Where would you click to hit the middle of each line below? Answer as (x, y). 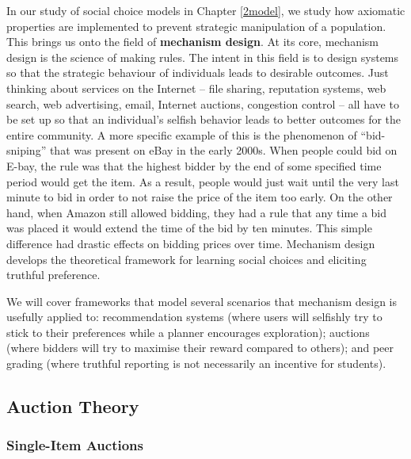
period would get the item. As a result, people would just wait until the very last (203, 181)
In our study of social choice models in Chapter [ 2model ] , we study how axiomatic (206, 10)
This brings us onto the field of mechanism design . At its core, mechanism (193, 42)
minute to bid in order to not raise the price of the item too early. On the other (200, 197)
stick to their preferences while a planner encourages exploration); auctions (188, 332)
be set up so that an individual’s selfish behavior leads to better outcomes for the (204, 119)
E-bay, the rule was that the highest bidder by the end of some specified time (194, 165)
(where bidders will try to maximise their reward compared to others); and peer (200, 348)
